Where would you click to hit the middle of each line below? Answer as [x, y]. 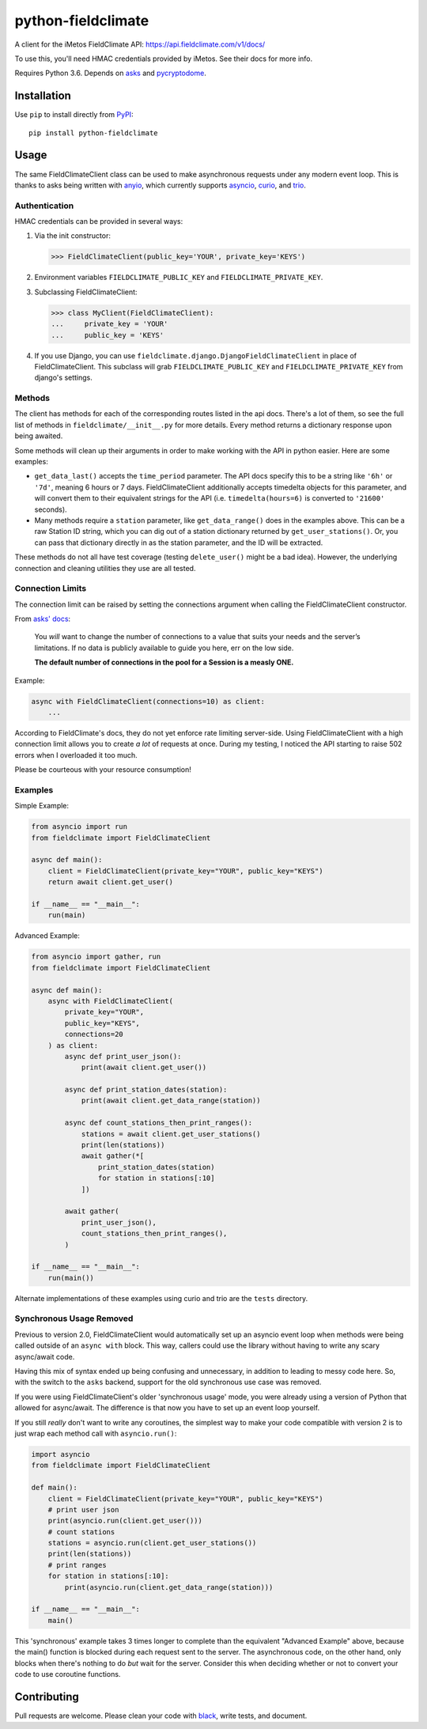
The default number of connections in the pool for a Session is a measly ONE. [164, 662]
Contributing [47, 1697]
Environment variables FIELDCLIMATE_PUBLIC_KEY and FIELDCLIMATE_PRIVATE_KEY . [179, 278]
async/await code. [45, 1356]
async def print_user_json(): [123, 1056]
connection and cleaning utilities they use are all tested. [105, 568]
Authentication [44, 206]
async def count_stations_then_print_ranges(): [159, 1123]
